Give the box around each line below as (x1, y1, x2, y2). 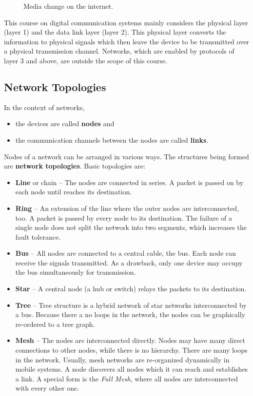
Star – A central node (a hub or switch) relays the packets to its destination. (15, 283, 247, 294)
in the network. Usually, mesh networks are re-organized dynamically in (15, 354, 230, 364)
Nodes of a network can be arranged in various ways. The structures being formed (4, 151, 249, 161)
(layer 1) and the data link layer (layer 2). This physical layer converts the (4, 27, 226, 37)
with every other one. (15, 383, 79, 393)
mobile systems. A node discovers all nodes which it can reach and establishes (15, 364, 248, 374)
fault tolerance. (15, 231, 61, 242)
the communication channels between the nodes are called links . (15, 134, 209, 145)
